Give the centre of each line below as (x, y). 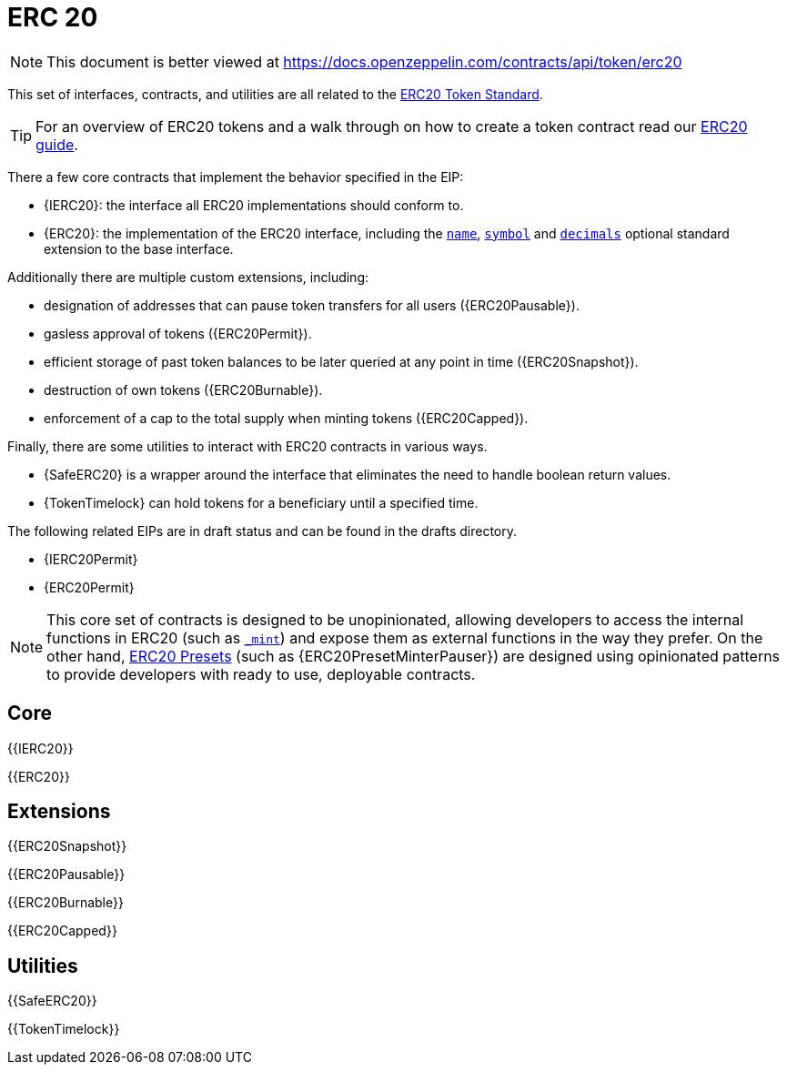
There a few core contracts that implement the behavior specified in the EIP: (236, 177)
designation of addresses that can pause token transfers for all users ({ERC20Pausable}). (312, 305)
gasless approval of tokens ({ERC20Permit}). (178, 333)
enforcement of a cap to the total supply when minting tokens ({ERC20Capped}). (286, 418)
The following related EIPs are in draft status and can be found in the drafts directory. (262, 531)
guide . (57, 144)
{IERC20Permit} (91, 559)
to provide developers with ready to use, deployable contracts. (261, 674)
